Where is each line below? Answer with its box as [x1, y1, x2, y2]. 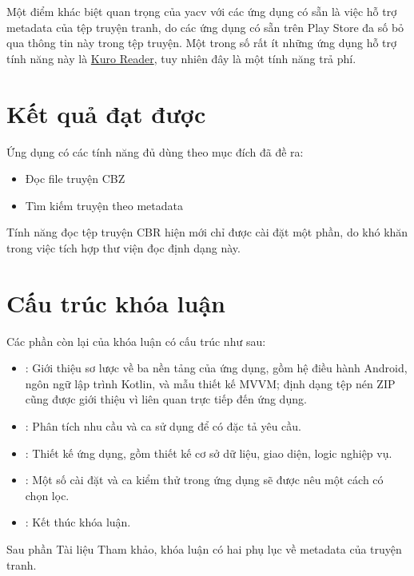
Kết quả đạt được [6, 97, 206, 129]
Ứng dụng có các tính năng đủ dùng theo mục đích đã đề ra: [6, 143, 304, 160]
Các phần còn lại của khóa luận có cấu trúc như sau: [6, 332, 266, 349]
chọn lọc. [25, 487, 70, 503]
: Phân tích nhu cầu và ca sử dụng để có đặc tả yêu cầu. [25, 417, 301, 434]
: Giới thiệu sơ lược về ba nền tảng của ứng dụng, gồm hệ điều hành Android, [25, 360, 408, 376]
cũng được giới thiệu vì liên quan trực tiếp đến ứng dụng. [25, 391, 307, 407]
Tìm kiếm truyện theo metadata [25, 197, 183, 213]
